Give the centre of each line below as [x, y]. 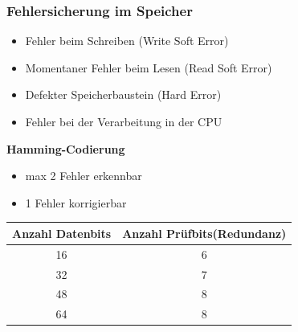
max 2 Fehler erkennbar [84, 176]
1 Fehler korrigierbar [76, 202]
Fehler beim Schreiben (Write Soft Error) [127, 41]
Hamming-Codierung [66, 148]
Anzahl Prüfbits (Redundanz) [204, 233]
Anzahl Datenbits [62, 233]
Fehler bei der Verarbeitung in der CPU [124, 121]
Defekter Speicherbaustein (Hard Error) [123, 94]
